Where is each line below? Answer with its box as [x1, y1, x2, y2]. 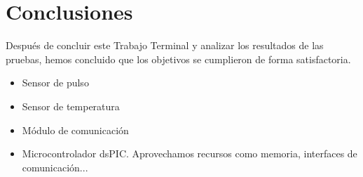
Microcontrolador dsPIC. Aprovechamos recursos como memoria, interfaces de [22, 146, 357, 161]
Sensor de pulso [22, 75, 89, 90]
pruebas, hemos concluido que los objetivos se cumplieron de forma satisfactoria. [6, 51, 351, 66]
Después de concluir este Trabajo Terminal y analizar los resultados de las [6, 38, 324, 53]
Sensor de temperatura [22, 98, 120, 113]
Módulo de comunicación [22, 122, 129, 137]
